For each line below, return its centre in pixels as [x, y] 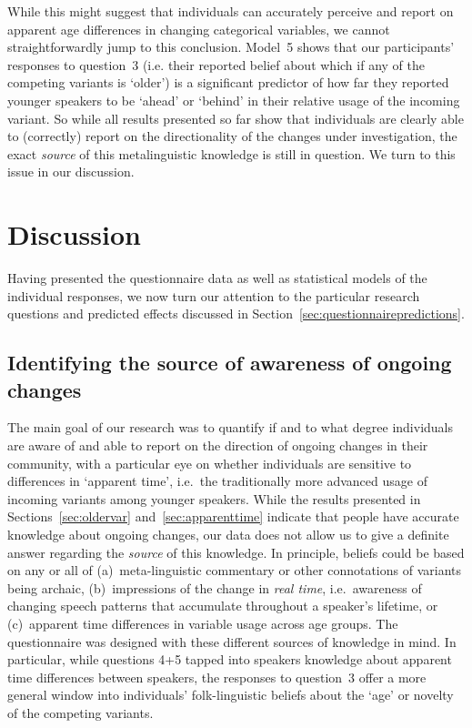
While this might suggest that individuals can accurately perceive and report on [231, 11]
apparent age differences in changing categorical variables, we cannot [199, 29]
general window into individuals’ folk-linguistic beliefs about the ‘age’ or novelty [231, 695]
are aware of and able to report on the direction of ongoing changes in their [218, 445]
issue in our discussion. [71, 172]
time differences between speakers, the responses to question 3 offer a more [217, 677]
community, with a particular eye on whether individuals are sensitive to [210, 463]
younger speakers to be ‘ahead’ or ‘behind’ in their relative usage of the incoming [234, 100]
